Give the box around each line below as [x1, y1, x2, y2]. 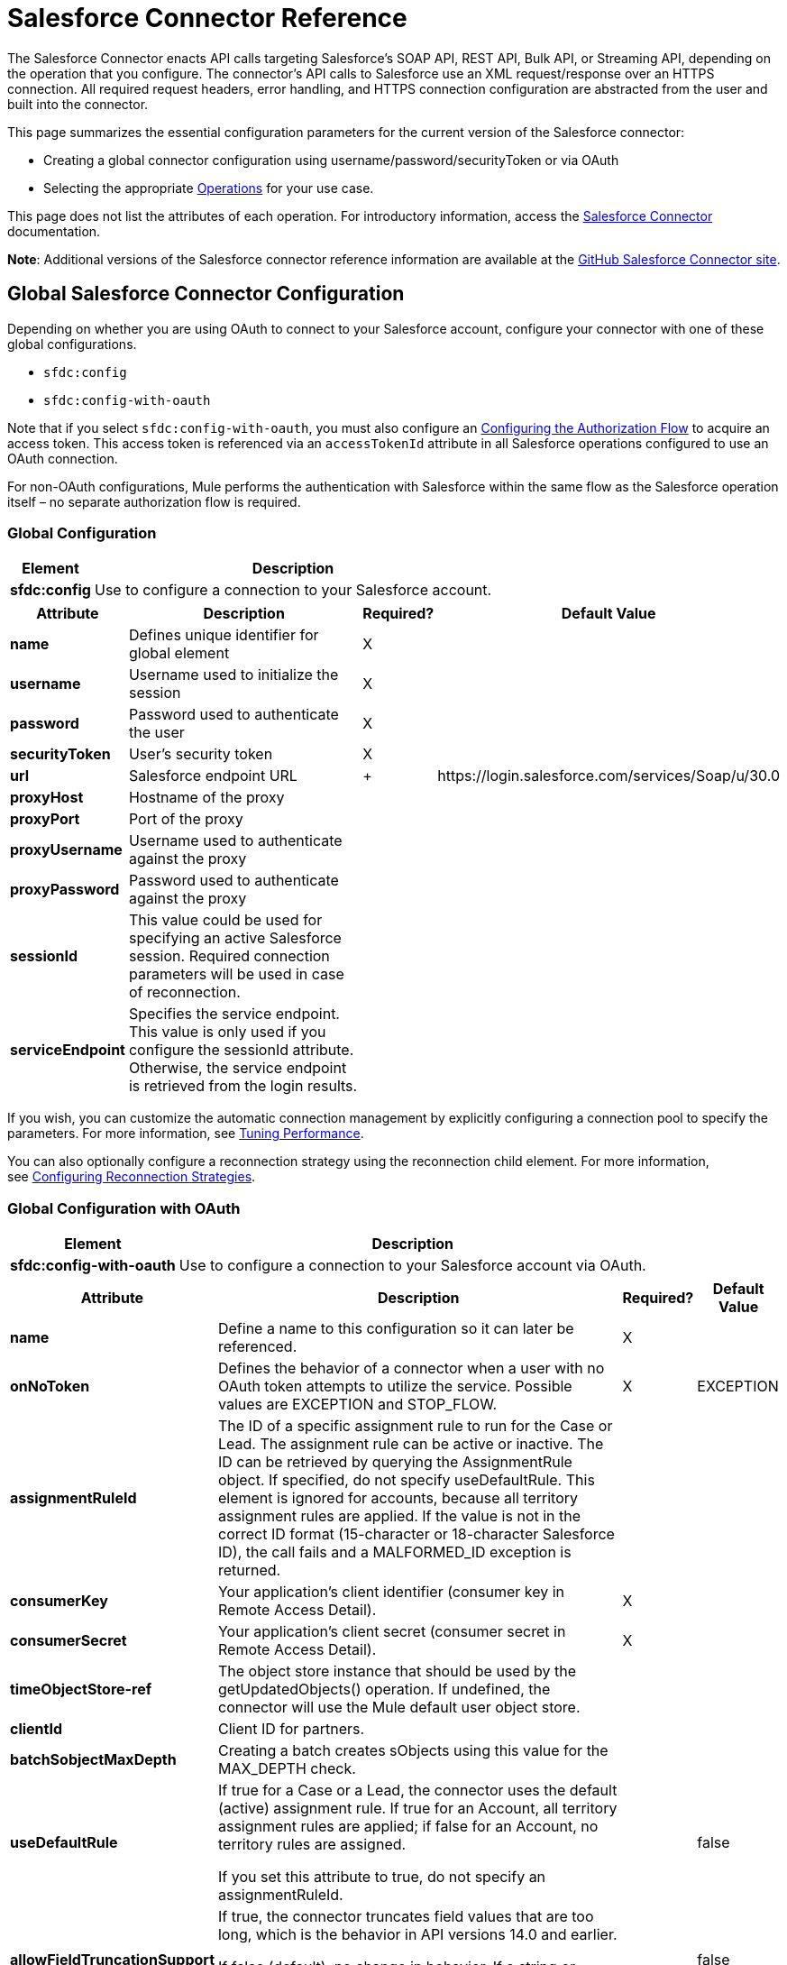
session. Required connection [128, 947, 330, 966]
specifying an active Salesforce [128, 929, 342, 948]
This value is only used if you [128, 1023, 326, 1042]
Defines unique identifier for [128, 626, 319, 645]
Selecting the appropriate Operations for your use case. [43, 179, 374, 196]
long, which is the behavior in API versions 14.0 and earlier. [217, 1925, 618, 1944]
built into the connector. [7, 96, 149, 112]
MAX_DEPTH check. [217, 1759, 356, 1778]
